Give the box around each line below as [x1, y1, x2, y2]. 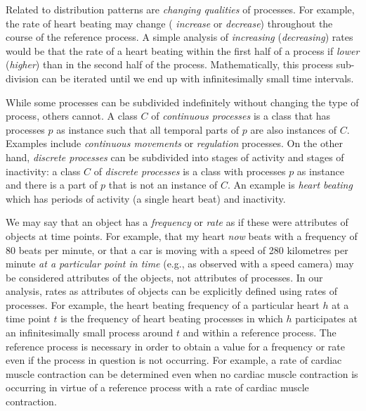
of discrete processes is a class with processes [93, 163, 286, 178]
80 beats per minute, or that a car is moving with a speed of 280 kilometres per [6, 242, 348, 257]
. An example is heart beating [228, 177, 353, 192]
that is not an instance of [108, 177, 218, 192]
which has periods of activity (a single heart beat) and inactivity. [6, 191, 286, 205]
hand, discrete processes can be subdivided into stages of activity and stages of [6, 149, 344, 164]
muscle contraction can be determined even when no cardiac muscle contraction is [6, 366, 358, 381]
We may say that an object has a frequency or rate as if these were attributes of [6, 215, 348, 229]
